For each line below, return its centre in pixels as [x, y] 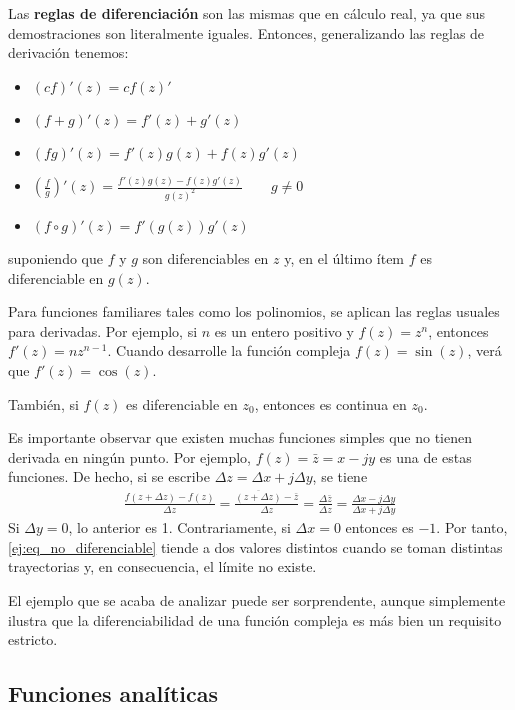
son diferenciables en [205, 258]
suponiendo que [55, 258]
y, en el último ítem [344, 258]
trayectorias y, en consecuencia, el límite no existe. [162, 566]
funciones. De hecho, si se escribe [109, 476]
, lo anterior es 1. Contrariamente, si [179, 527]
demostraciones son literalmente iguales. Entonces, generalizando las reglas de [246, 32]
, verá [484, 350]
